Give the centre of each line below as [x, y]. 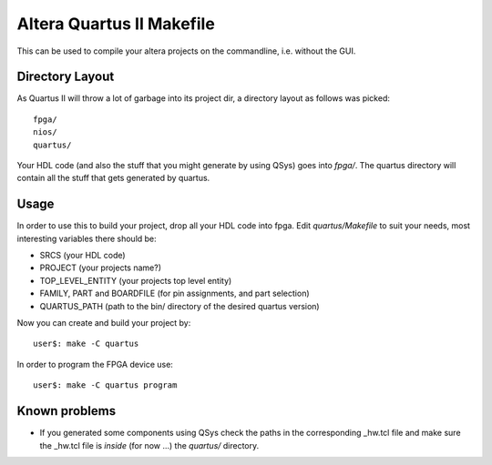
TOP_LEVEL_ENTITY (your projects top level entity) [136, 280]
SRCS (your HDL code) [83, 256]
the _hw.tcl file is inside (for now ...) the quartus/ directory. [149, 445]
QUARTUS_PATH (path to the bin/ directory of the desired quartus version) [179, 306]
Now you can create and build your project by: [104, 323]
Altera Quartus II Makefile [116, 24]
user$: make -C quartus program [105, 385]
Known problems [67, 411]
